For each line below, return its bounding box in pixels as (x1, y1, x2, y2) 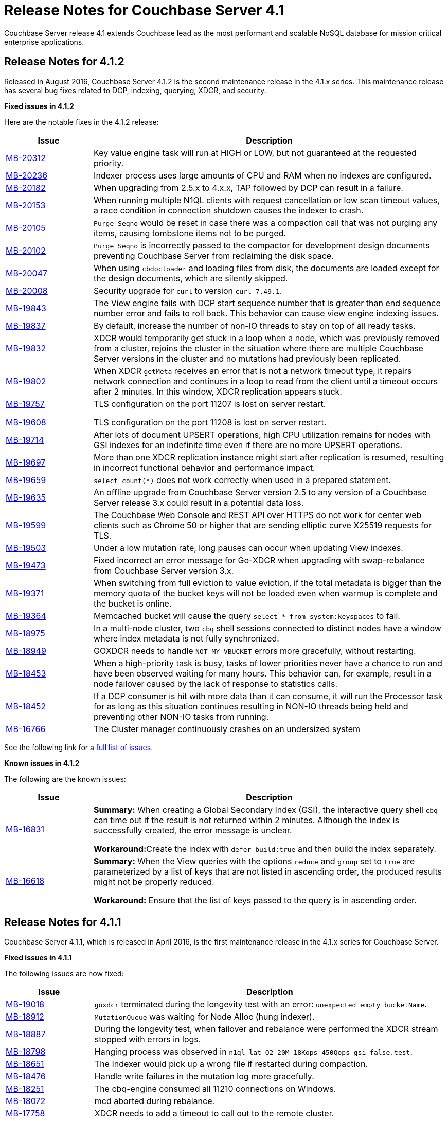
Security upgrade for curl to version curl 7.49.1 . (94, 285, 282, 296)
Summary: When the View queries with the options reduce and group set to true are (94, 856, 415, 866)
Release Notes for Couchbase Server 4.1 (4, 2, 284, 19)
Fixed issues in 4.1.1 (4, 953, 72, 963)
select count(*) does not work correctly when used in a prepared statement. (94, 474, 391, 485)
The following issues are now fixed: (4, 969, 124, 978)
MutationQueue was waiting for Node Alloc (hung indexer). (94, 1011, 315, 1022)
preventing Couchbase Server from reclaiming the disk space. (94, 250, 334, 261)
